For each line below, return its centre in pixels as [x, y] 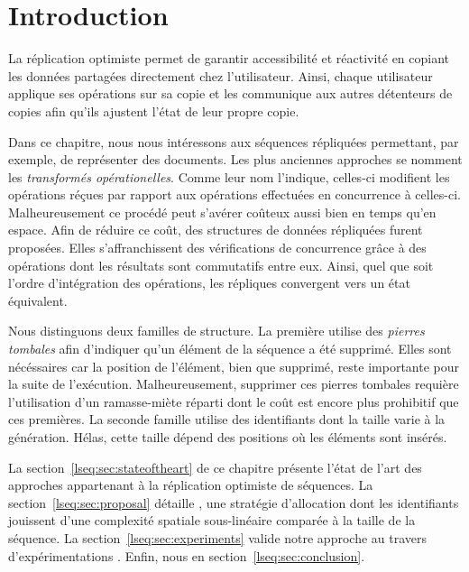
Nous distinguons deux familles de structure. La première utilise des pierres [216, 331]
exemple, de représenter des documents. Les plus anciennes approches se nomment [235, 159]
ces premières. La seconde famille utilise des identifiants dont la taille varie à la [227, 419]
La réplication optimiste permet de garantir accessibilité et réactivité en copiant [229, 58]
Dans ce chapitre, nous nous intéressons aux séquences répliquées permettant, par [234, 141]
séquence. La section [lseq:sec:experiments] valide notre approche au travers [218, 537]
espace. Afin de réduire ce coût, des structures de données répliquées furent [216, 230]
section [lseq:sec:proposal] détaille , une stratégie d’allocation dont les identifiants [234, 502]
